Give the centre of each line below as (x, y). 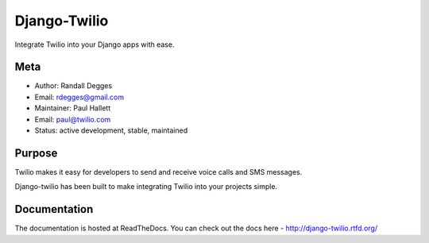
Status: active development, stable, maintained (111, 130)
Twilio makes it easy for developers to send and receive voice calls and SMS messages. (158, 172)
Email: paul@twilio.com (73, 119)
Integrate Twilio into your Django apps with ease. (95, 44)
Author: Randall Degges (73, 86)
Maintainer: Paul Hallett (73, 108)
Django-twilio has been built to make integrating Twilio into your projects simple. (146, 187)
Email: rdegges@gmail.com (79, 97)
